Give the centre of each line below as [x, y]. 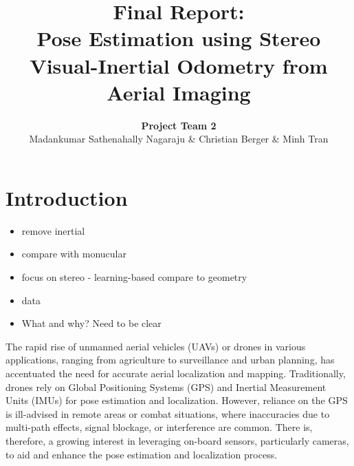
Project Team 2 [179, 125]
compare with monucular [74, 254]
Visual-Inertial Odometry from [179, 65]
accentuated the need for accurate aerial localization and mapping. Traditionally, [176, 373]
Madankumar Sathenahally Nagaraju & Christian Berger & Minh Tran [179, 139]
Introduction [67, 197]
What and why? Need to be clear [91, 323]
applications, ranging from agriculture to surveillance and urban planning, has [170, 360]
